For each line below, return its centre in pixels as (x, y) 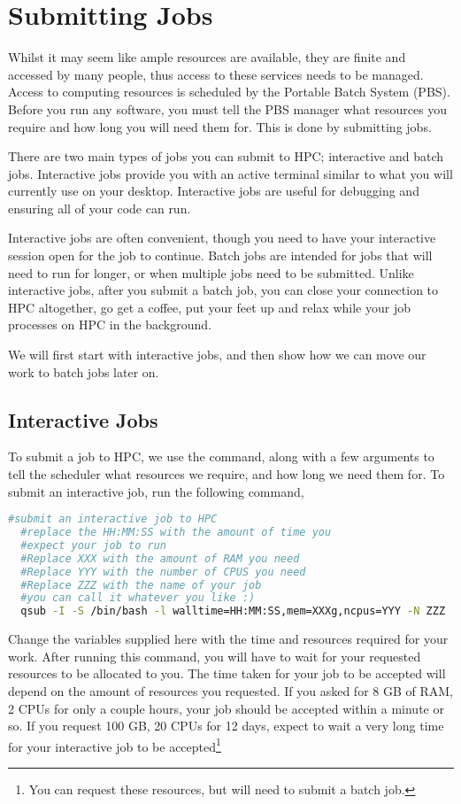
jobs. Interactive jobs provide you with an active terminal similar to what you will (230, 173)
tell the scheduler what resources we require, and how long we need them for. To (227, 474)
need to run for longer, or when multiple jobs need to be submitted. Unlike (211, 272)
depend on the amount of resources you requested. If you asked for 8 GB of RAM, (230, 690)
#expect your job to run (93, 545)
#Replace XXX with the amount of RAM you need (160, 558)
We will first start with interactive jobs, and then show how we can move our (217, 355)
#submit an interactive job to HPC (113, 519)
